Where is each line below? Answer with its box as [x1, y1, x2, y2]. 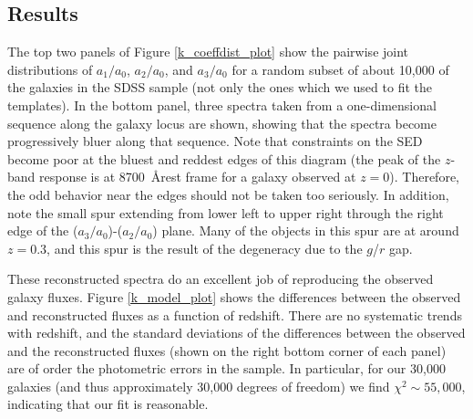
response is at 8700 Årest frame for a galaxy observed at [39, 167, 356, 186]
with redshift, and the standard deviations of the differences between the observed [7, 323, 466, 342]
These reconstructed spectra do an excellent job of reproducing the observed [7, 269, 434, 288]
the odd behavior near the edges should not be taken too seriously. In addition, [7, 184, 449, 204]
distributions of [7, 59, 93, 79]
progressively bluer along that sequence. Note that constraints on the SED [7, 131, 423, 151]
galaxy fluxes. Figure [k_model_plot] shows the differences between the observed [7, 287, 461, 306]
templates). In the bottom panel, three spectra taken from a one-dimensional [7, 95, 437, 114]
